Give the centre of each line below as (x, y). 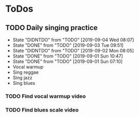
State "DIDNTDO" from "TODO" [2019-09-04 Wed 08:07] (73, 40)
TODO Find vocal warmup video (46, 96)
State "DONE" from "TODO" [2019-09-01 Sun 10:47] (68, 56)
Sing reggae (26, 72)
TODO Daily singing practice (52, 28)
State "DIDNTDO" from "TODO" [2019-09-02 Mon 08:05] (73, 51)
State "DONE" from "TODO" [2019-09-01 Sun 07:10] (68, 61)
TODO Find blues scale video (42, 110)
